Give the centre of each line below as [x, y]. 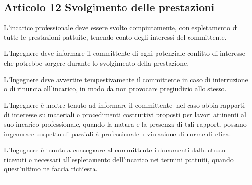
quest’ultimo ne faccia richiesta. [51, 169]
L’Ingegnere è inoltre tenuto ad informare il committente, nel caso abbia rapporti [125, 105]
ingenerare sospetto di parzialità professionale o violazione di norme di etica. [118, 133]
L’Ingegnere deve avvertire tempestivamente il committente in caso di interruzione [126, 79]
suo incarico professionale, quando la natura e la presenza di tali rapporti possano [125, 124]
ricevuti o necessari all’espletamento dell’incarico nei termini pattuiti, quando [119, 159]
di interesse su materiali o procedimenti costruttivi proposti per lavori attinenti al [125, 114]
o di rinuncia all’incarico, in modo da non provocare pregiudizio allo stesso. [115, 89]
